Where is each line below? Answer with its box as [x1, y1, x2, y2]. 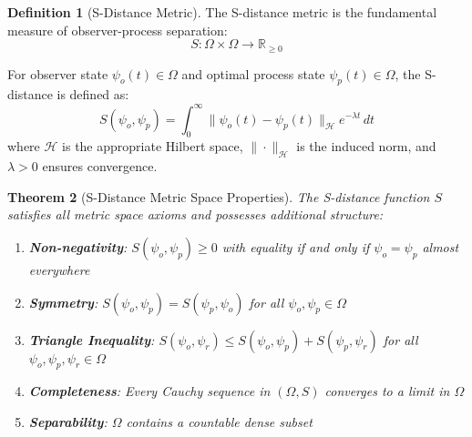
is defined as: [56, 85, 129, 104]
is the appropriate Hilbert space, [62, 137, 243, 156]
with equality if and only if [221, 237, 370, 256]
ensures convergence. [42, 157, 158, 176]
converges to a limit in [324, 381, 450, 401]
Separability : [28, 412, 108, 431]
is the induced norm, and [296, 137, 436, 156]
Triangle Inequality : [28, 330, 155, 349]
